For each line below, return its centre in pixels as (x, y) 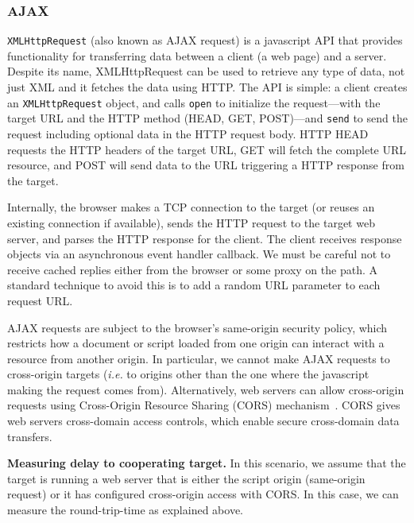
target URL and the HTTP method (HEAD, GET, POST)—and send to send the (207, 118)
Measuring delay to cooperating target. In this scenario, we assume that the (207, 463)
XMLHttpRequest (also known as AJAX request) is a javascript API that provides (205, 40)
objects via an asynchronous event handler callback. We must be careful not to (199, 254)
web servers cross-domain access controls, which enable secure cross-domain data (203, 421)
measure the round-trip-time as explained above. (125, 510)
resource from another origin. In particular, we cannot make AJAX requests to (199, 358)
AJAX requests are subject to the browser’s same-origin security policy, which (197, 327)
